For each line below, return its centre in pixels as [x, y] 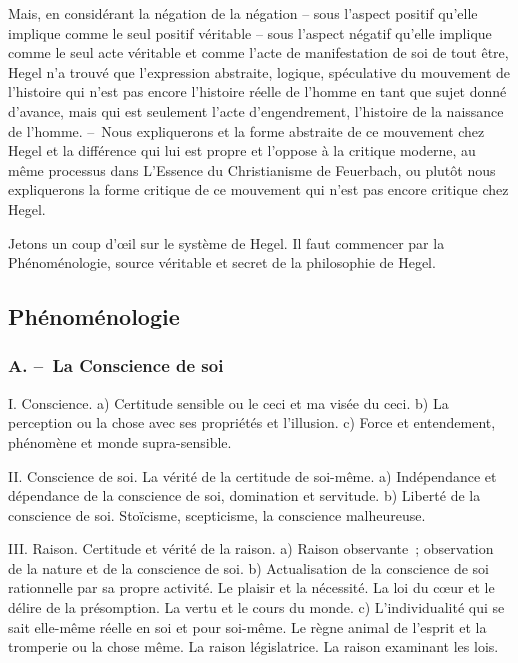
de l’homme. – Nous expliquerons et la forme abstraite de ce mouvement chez [246, 130]
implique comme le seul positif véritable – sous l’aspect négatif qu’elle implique [250, 32]
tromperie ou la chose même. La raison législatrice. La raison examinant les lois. [253, 646]
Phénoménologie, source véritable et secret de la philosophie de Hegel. [222, 262]
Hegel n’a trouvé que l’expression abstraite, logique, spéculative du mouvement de [259, 71]
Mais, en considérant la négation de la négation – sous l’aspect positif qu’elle [243, 13]
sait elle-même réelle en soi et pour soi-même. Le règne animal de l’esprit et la [247, 626]
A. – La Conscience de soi [116, 365]
